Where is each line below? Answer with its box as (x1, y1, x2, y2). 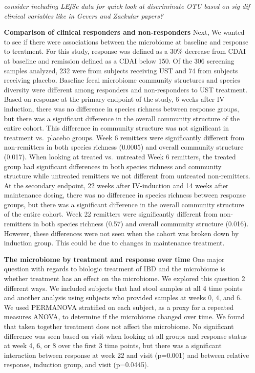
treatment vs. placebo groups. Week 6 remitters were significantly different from (4, 132, 245, 142)
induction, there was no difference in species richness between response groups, (4, 103, 239, 113)
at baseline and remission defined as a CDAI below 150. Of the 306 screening (4, 55, 234, 66)
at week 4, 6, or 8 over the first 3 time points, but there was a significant (4, 340, 222, 351)
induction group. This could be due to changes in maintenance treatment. (4, 238, 225, 248)
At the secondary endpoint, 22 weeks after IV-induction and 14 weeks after (4, 180, 229, 190)
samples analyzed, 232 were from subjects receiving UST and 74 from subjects (4, 65, 238, 75)
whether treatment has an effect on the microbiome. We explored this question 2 (4, 273, 245, 284)
